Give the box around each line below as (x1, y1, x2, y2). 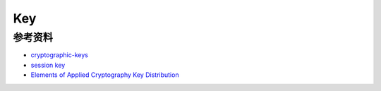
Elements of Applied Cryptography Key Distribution (30, 71, 179, 79)
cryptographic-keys (30, 51, 88, 59)
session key (30, 61, 66, 69)
